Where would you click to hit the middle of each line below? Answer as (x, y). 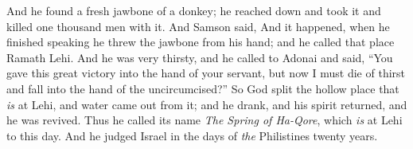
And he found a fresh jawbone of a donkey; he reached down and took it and (194, 10)
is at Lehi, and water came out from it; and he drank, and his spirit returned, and (207, 104)
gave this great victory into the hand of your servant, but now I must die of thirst (206, 73)
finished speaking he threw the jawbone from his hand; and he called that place (201, 42)
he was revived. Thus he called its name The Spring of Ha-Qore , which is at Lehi (205, 120)
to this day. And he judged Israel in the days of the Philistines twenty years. (192, 135)
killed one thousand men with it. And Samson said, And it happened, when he (198, 26)
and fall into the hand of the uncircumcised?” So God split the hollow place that (203, 88)
